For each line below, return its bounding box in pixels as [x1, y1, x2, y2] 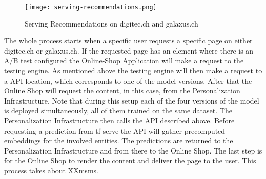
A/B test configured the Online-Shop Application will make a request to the [4, 55, 244, 66]
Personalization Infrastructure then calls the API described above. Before [4, 115, 235, 125]
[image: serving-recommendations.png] [25, 4, 157, 11]
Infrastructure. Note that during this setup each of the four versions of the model [4, 95, 259, 106]
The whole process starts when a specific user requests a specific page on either [4, 35, 253, 46]
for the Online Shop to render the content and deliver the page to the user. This [4, 155, 256, 166]
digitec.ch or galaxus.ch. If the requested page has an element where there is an [4, 45, 254, 56]
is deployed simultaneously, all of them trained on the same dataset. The [4, 105, 232, 116]
